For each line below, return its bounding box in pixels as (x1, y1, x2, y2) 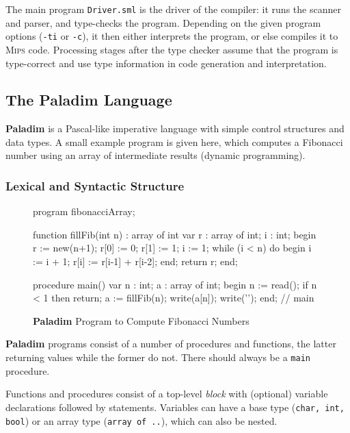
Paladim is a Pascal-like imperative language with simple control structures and (5, 121, 345, 136)
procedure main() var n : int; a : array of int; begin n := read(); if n (33, 277, 317, 291)
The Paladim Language (5, 89, 172, 110)
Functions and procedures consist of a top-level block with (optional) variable (5, 386, 328, 401)
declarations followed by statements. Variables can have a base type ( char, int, (5, 399, 345, 414)
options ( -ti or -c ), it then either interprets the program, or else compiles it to (5, 29, 338, 43)
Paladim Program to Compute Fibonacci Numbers (33, 313, 250, 327)
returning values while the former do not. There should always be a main (5, 350, 310, 364)
